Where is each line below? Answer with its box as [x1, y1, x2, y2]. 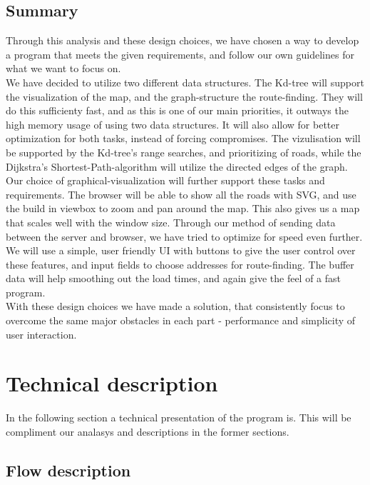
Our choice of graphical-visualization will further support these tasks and [6, 173, 325, 188]
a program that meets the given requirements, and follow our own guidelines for [6, 46, 354, 61]
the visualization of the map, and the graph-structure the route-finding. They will [6, 89, 363, 104]
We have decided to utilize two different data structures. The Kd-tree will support [6, 74, 364, 89]
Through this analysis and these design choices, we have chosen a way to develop [6, 33, 359, 48]
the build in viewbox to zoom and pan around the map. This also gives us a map [6, 201, 360, 216]
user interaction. [6, 326, 77, 341]
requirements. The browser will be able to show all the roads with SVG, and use [6, 186, 356, 201]
